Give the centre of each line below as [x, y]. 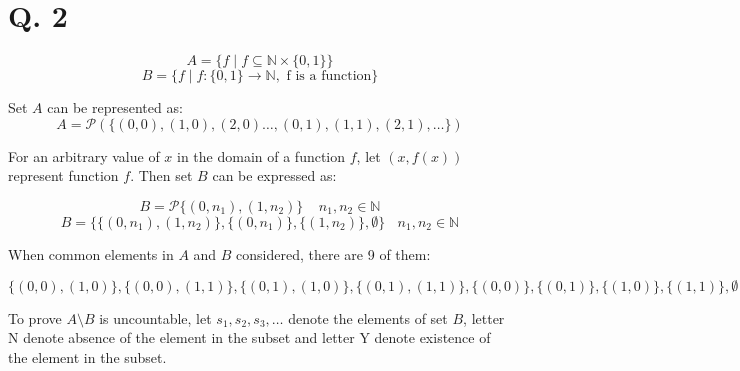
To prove [35, 317]
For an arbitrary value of [84, 155]
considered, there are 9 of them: [333, 253]
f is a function [329, 76]
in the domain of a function [261, 155]
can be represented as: [115, 107]
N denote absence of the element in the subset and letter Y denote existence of [249, 337]
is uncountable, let [155, 317]
